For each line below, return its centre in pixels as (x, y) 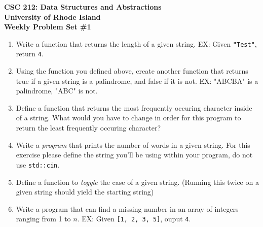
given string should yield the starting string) (85, 192)
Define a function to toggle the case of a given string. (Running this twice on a (137, 182)
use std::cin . (38, 164)
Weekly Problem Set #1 (48, 27)
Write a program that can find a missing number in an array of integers (127, 208)
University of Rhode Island (52, 17)
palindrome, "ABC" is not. (57, 91)
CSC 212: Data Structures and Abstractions (83, 7)
